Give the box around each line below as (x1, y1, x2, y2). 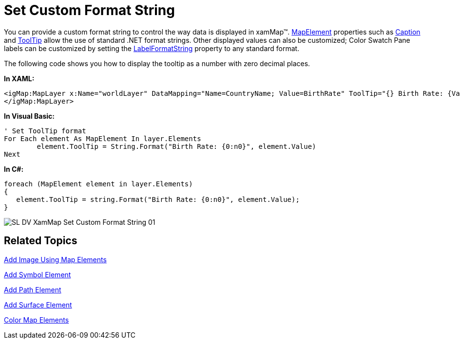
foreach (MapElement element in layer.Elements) (4, 180, 193, 188)
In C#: (4, 164, 24, 173)
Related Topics (4, 235, 77, 247)
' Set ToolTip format (4, 126, 86, 135)
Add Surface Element (4, 300, 72, 309)
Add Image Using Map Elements (4, 255, 107, 264)
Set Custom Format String (4, 2, 175, 18)
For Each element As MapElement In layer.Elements (4, 134, 201, 143)
